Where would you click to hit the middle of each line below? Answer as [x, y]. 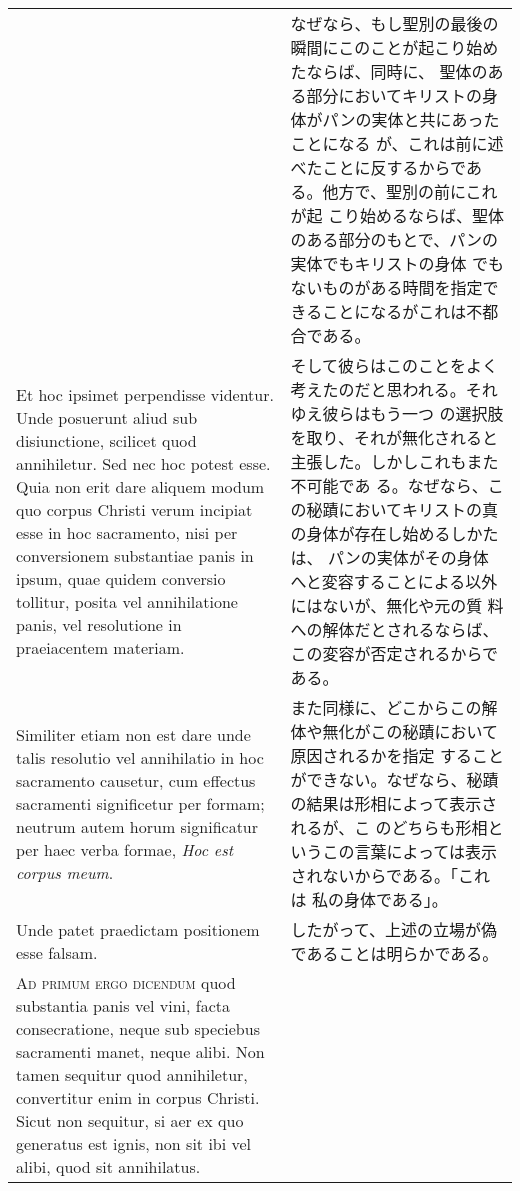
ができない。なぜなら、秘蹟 [394, 779]
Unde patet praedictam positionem [138, 929]
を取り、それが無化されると [394, 437]
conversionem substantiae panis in [135, 555]
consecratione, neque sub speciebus [138, 1028]
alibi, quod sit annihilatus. [108, 1166]
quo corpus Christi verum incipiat [134, 509]
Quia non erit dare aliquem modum [140, 486]
